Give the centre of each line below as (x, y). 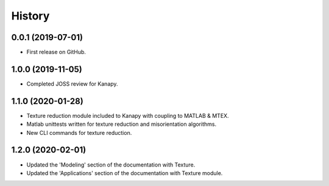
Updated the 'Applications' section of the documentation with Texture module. (125, 173)
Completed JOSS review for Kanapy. (72, 84)
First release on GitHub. (56, 52)
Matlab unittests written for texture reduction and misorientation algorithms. (121, 124)
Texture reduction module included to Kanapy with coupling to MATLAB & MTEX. (128, 115)
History (30, 16)
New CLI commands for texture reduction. (79, 133)
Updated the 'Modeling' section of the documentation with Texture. (111, 165)
